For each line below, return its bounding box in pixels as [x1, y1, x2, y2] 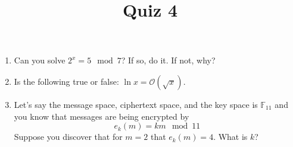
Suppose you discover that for [14, 130, 123, 143]
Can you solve [14, 54, 66, 66]
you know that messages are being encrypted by [14, 110, 189, 122]
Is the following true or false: [14, 75, 119, 87]
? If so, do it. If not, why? [121, 54, 216, 66]
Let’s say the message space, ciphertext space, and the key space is [14, 98, 258, 110]
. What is [213, 130, 248, 143]
